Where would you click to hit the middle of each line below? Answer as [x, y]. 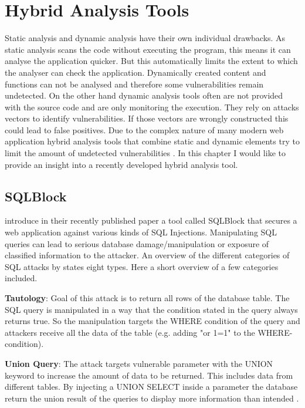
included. [21, 278]
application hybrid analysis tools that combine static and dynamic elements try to [152, 141]
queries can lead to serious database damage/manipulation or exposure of [137, 243]
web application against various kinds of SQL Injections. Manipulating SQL [141, 232]
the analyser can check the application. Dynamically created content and [135, 72]
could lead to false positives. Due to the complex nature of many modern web [144, 129]
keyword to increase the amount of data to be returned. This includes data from [149, 375]
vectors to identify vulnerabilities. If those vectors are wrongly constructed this [147, 118]
